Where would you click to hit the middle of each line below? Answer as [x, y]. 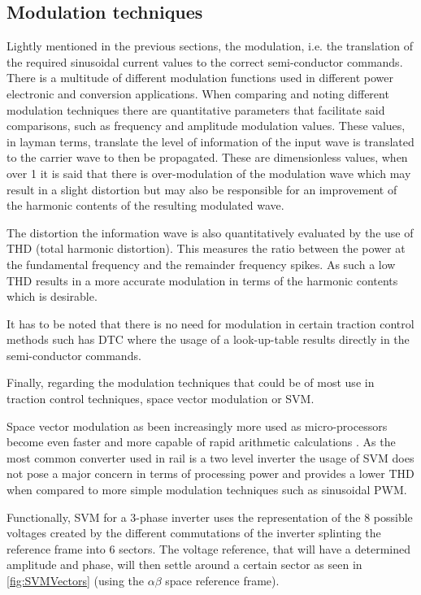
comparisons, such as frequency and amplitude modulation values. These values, [206, 126]
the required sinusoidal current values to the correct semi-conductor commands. [205, 61]
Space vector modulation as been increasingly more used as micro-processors [197, 426]
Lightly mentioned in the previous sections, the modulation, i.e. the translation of [210, 46]
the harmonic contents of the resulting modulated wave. [145, 205]
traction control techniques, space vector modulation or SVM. [161, 399]
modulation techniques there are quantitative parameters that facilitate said [196, 109]
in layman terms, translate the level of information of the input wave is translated [210, 141]
